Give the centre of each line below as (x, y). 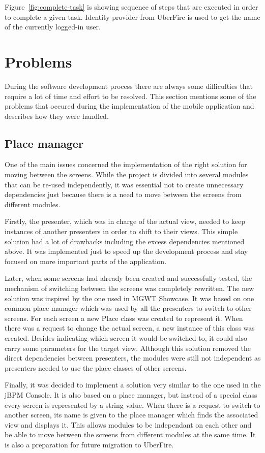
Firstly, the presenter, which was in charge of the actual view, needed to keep (125, 221)
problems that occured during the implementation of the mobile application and (129, 106)
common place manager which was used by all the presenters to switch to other (128, 308)
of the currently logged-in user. (53, 27)
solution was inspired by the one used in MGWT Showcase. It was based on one (129, 298)
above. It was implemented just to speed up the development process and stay (126, 251)
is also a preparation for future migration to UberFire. (89, 444)
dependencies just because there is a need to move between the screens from (123, 194)
